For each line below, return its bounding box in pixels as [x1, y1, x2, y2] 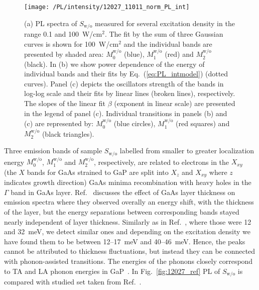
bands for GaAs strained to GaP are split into [27, 166, 169, 177]
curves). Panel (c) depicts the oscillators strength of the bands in [24, 78, 224, 88]
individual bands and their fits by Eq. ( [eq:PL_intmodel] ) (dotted [24, 68, 228, 79]
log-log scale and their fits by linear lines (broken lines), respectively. [24, 88, 235, 99]
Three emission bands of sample [4, 145, 102, 156]
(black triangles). [42, 128, 94, 139]
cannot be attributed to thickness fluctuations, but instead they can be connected [4, 246, 255, 256]
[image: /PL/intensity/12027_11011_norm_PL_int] [24, 4, 190, 11]
